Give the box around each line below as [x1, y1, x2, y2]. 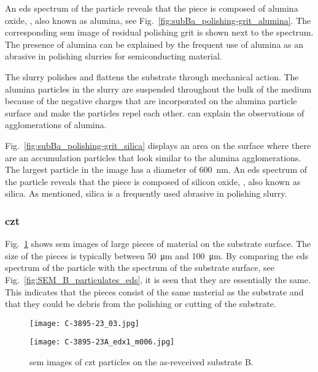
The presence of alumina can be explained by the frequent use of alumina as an [5, 37, 304, 50]
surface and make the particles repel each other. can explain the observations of [5, 106, 304, 119]
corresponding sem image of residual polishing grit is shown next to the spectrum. [5, 26, 314, 39]
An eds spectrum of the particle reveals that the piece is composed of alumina [5, 2, 298, 14]
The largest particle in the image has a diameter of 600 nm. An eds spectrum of [5, 163, 308, 176]
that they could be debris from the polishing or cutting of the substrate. [5, 297, 276, 310]
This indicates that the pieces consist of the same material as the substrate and [5, 285, 304, 298]
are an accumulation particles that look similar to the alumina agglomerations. [5, 151, 301, 164]
